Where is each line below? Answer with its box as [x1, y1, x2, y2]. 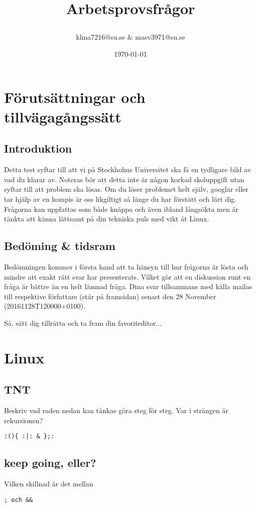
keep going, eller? [4, 455, 96, 470]
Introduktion [4, 141, 72, 156]
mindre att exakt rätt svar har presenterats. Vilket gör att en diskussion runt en [4, 271, 251, 282]
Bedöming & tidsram [4, 238, 115, 253]
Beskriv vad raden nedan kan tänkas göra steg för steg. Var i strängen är [4, 405, 228, 416]
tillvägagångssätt [4, 106, 121, 126]
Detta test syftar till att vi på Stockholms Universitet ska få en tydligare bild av [4, 164, 251, 175]
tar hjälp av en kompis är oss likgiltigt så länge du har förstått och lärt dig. [4, 193, 236, 204]
